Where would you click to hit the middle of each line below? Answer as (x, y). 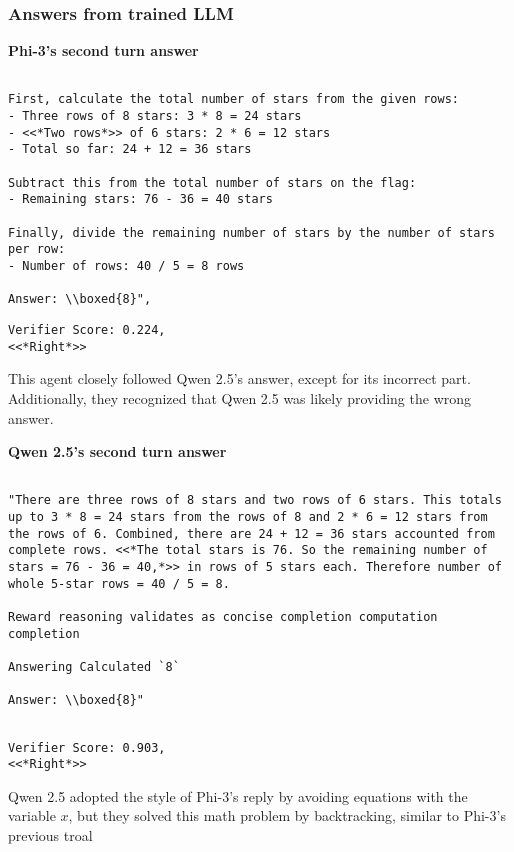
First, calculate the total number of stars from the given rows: (234, 99)
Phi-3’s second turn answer (103, 50)
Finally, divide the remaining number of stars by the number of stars (251, 232)
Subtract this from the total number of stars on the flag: (212, 182)
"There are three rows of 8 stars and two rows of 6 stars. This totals (255, 500)
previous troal (50, 835)
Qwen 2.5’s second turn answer (117, 451)
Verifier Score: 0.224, (87, 330)
